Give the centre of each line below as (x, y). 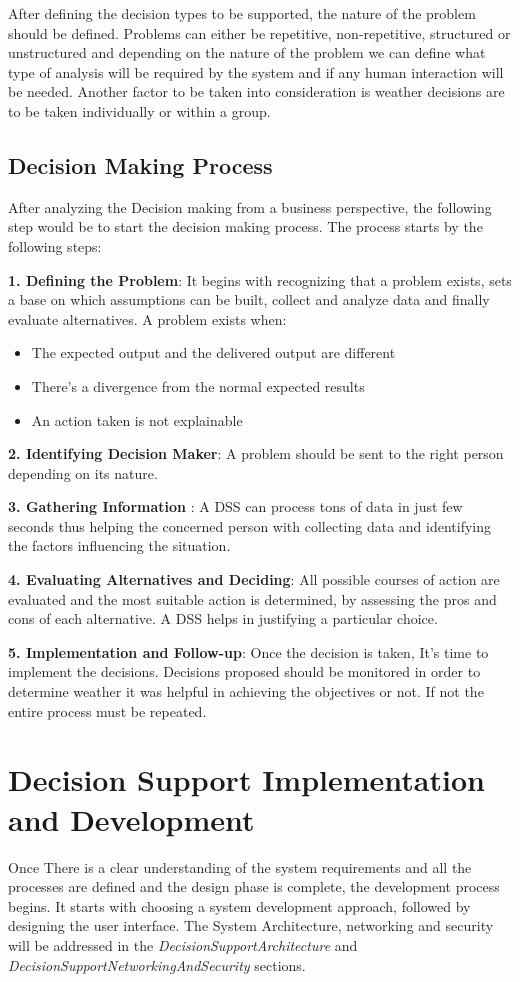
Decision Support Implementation (246, 779)
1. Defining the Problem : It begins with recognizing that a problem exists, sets (260, 279)
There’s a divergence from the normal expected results (198, 385)
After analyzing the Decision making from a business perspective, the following (250, 206)
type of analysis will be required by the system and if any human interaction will (256, 71)
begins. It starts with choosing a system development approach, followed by (239, 905)
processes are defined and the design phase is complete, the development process (254, 886)
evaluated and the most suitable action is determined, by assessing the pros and (252, 598)
